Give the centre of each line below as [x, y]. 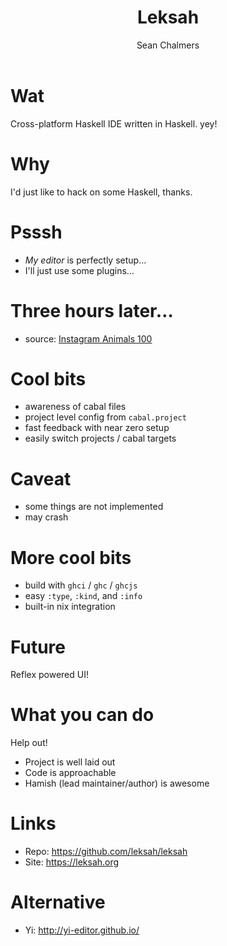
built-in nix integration [70, 607]
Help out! [29, 743]
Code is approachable [70, 773]
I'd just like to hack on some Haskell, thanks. [101, 192]
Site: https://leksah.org [72, 862]
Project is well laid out [70, 762]
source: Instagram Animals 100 [88, 338]
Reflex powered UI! [49, 675]
